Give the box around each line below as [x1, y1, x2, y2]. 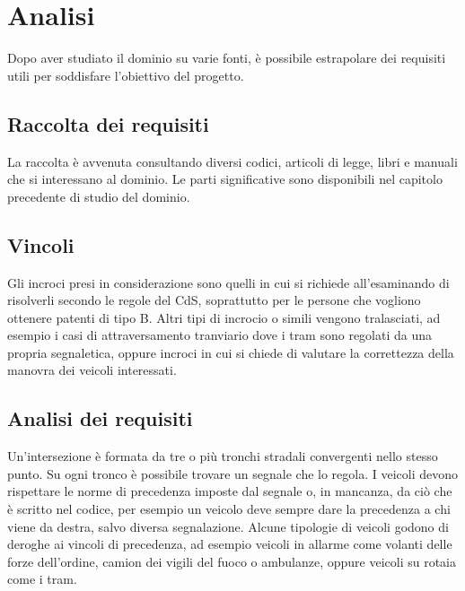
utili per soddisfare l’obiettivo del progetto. [7, 65, 244, 84]
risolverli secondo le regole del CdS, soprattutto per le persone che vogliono [7, 291, 421, 309]
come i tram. [7, 569, 77, 588]
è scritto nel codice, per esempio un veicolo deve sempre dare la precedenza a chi [7, 500, 451, 518]
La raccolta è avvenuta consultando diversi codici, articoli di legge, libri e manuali [7, 152, 458, 170]
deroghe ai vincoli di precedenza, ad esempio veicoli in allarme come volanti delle [7, 535, 452, 553]
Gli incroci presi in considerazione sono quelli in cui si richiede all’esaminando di [7, 273, 450, 291]
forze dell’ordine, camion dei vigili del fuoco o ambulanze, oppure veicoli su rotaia [7, 552, 456, 570]
